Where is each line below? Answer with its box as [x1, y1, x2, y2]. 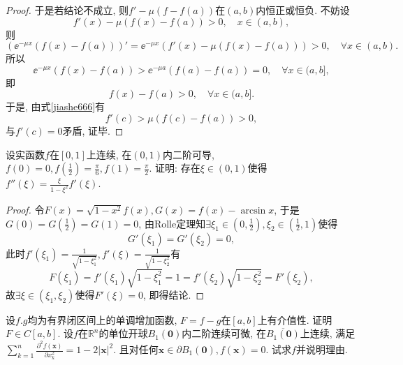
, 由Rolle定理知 [138, 216, 206, 230]
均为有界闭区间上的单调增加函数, [27, 312, 177, 327]
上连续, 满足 [300, 326, 356, 341]
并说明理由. [295, 342, 348, 356]
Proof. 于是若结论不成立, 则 [6, 3, 129, 17]
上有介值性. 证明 [257, 312, 332, 327]
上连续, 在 [86, 147, 132, 161]
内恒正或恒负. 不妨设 [256, 3, 350, 17]
